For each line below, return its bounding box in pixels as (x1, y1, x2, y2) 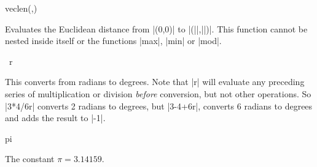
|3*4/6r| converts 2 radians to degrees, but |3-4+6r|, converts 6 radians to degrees (5, 99, 313, 112)
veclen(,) (5, 2, 37, 14)
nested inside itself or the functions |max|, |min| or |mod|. (5, 34, 222, 47)
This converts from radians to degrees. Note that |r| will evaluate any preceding (5, 75, 305, 88)
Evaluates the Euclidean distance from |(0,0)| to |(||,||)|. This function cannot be (5, 22, 308, 35)
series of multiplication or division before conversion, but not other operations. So (5, 87, 311, 100)
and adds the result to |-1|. (5, 111, 106, 124)
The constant (5, 152, 55, 165)
